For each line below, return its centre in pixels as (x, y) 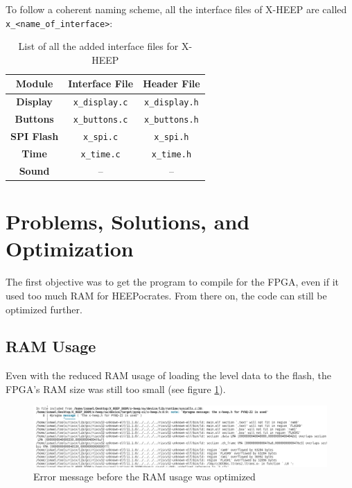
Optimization (70, 249)
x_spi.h (171, 138)
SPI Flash (35, 136)
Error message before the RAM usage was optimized (144, 477)
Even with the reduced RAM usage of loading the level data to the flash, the (168, 375)
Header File (171, 84)
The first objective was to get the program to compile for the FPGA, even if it (173, 282)
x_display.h (171, 103)
